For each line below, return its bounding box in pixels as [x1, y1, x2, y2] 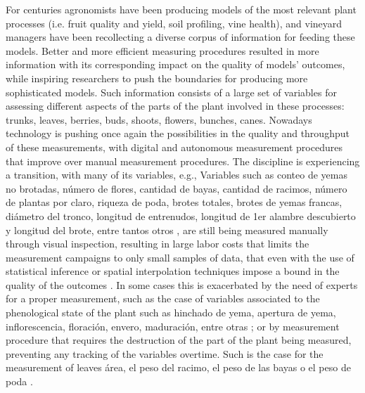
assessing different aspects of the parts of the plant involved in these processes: [6, 98, 345, 113]
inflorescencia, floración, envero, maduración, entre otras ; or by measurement [6, 318, 340, 333]
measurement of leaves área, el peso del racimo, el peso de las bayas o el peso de [6, 360, 351, 375]
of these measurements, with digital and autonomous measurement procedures [6, 139, 342, 154]
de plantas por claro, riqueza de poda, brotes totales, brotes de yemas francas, [6, 195, 342, 210]
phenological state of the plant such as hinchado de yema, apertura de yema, [6, 305, 336, 320]
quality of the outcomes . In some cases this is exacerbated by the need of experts [6, 277, 358, 292]
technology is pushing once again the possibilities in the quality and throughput [6, 126, 350, 141]
